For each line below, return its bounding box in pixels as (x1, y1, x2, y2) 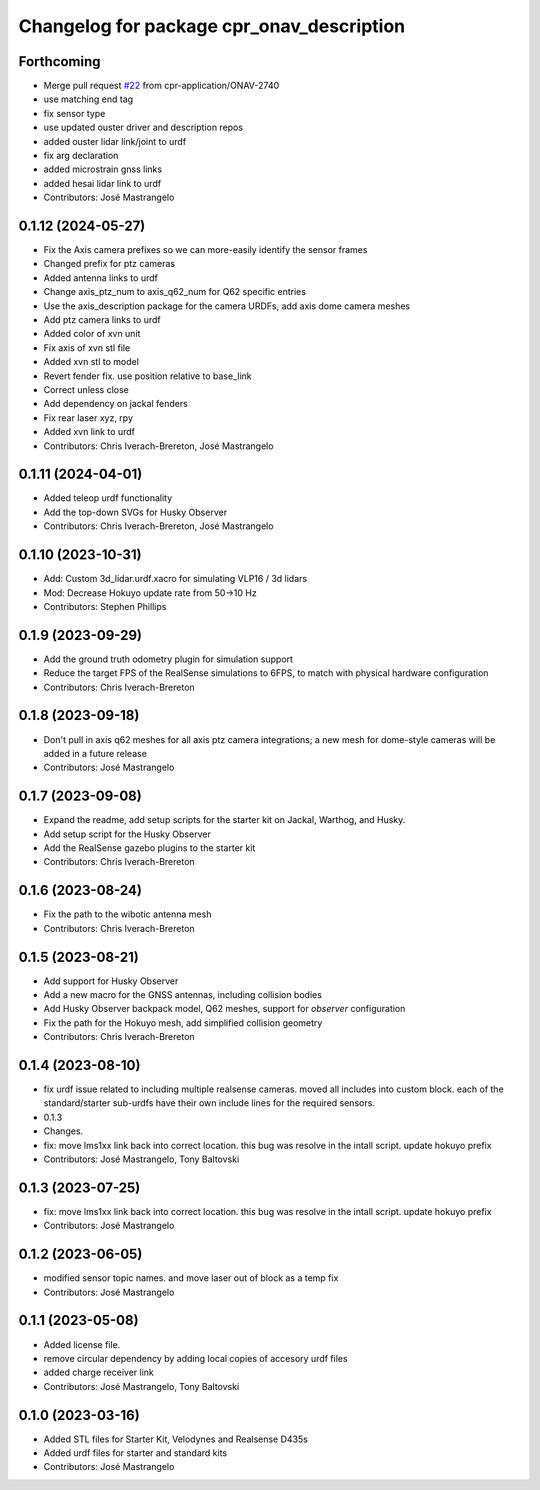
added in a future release (43, 747, 147, 759)
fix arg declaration (43, 150, 119, 162)
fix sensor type (43, 107, 106, 119)
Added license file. (43, 1338, 121, 1350)
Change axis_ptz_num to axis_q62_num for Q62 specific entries (43, 286, 307, 298)
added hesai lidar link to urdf (43, 177, 162, 189)
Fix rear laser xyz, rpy (43, 411, 134, 424)
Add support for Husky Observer (43, 975, 179, 987)
